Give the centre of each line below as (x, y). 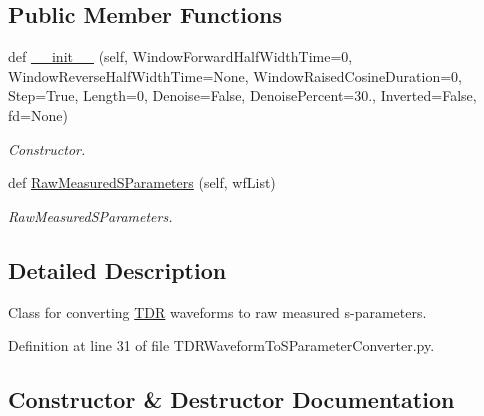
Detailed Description (117, 269)
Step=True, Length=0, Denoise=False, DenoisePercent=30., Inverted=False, (242, 95)
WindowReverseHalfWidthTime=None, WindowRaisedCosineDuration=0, (235, 75)
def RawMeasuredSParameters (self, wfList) (142, 182)
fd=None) (38, 114)
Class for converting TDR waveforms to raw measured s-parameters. (217, 311)
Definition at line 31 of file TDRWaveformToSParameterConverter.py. (221, 345)
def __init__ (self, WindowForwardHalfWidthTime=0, (180, 56)
